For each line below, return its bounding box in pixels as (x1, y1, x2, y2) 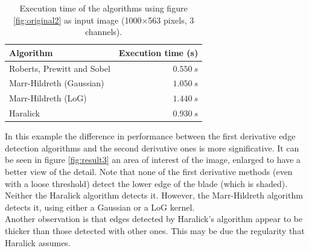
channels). (85, 25, 123, 38)
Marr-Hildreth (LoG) (9, 92, 87, 104)
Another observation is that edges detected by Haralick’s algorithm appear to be (5, 212, 303, 225)
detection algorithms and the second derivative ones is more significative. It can (5, 141, 299, 154)
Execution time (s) (118, 46, 199, 59)
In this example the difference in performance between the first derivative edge (5, 130, 296, 142)
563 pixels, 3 (148, 13, 194, 26)
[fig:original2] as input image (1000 (13, 13, 142, 26)
